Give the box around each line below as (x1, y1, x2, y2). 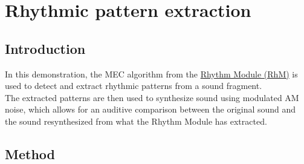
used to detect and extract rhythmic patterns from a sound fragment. (5, 79, 262, 92)
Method (5, 144, 55, 163)
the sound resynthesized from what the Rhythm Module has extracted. (5, 114, 267, 127)
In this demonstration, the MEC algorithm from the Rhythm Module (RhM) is (5, 67, 298, 80)
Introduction (5, 39, 86, 57)
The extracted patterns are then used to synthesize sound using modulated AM (5, 91, 299, 103)
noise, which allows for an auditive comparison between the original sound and (5, 103, 296, 116)
